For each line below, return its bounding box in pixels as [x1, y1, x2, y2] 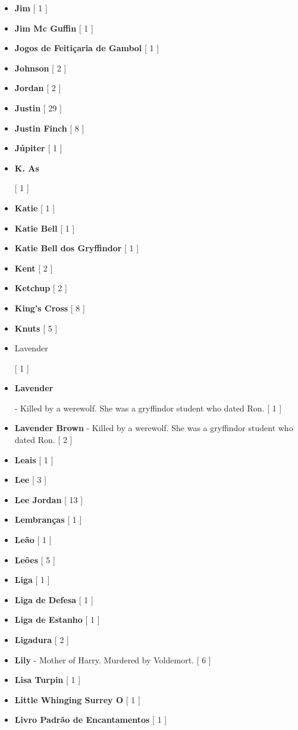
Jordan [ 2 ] [14, 82, 61, 94]
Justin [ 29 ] [14, 101, 62, 114]
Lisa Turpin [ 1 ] [14, 673, 81, 686]
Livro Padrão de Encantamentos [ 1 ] [14, 713, 167, 726]
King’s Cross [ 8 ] [14, 301, 85, 314]
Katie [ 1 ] [14, 201, 55, 214]
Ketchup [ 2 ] [14, 282, 67, 294]
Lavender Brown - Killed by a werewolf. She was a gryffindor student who [14, 422, 293, 434]
